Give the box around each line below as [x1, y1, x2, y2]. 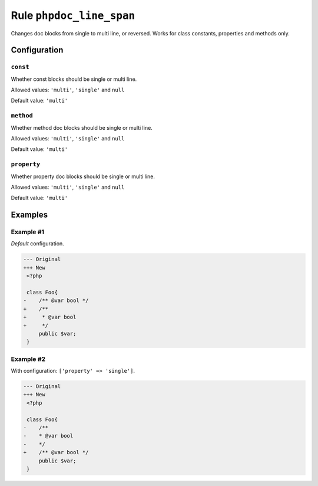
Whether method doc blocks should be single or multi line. [11, 124, 153, 131]
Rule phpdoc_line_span [11, 9, 135, 22]
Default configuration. [11, 240, 64, 247]
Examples [11, 210, 48, 220]
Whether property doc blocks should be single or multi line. [11, 173, 155, 180]
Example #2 [11, 354, 46, 363]
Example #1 [11, 228, 44, 236]
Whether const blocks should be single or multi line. [11, 75, 137, 83]
